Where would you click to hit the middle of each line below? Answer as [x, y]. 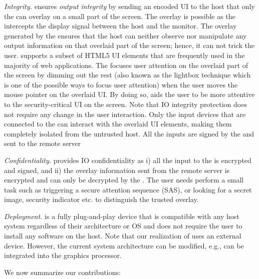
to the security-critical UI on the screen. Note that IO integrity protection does [125, 104]
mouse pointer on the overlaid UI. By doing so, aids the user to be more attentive [129, 94]
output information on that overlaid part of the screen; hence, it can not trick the [129, 45]
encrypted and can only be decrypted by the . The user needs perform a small [124, 180]
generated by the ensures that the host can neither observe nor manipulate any [125, 35]
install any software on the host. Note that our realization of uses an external [123, 236]
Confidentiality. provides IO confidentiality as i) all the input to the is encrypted [128, 160]
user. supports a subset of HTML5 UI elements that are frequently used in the [124, 55]
